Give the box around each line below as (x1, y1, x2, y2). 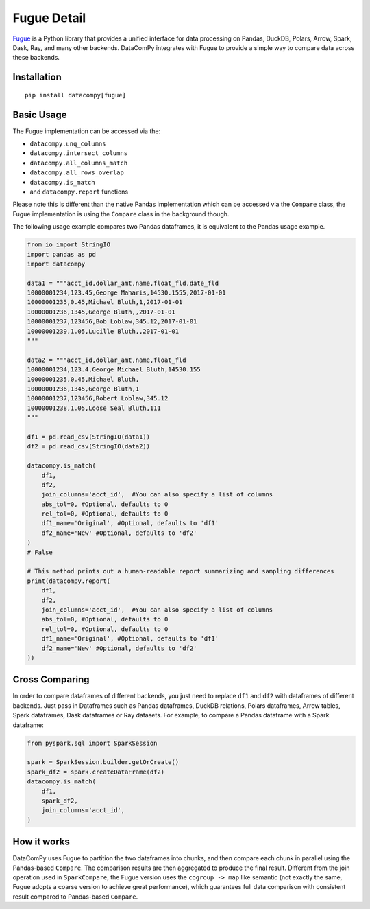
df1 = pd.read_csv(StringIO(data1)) (27, 433, 151, 441)
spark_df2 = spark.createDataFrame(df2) (27, 768, 164, 776)
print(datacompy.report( (27, 577, 111, 585)
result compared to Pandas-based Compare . (12, 893, 138, 901)
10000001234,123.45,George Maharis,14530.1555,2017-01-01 (27, 289, 226, 297)
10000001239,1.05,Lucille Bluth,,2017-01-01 (27, 327, 180, 335)
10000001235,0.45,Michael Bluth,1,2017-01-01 (27, 299, 183, 306)
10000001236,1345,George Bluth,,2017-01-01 (27, 308, 176, 316)
